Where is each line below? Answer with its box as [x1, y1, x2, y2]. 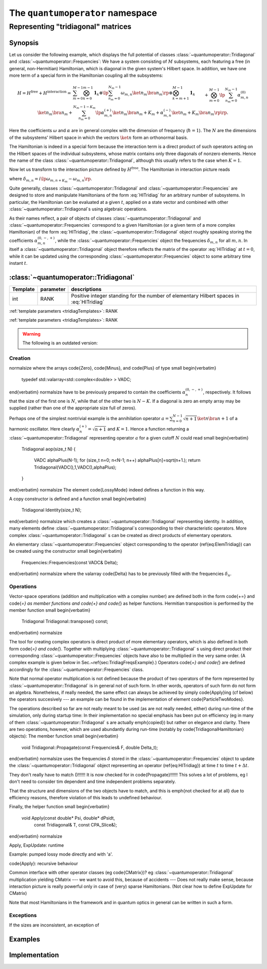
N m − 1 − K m [73, 104, 96, 110]
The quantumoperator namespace [9, 7, 157, 18]
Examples [9, 935, 41, 943]
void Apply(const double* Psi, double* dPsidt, [21, 815, 115, 821]
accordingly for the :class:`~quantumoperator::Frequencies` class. [9, 666, 144, 673]
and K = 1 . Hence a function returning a [107, 426, 189, 432]
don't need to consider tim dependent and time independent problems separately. [9, 778, 176, 784]
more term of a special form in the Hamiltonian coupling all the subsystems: [9, 72, 163, 78]
